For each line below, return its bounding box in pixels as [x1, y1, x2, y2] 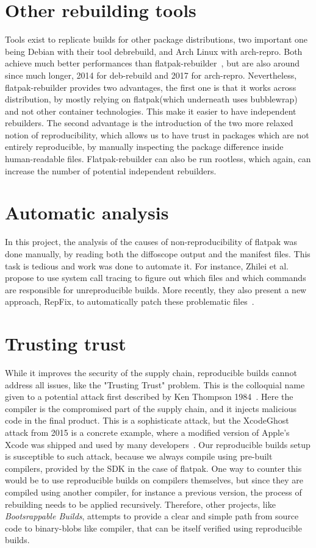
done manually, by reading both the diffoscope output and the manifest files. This [5, 247, 311, 260]
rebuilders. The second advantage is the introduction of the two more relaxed [5, 116, 293, 129]
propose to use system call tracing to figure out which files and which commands [5, 271, 306, 284]
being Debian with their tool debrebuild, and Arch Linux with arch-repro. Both [5, 44, 303, 57]
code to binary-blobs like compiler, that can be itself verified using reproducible [5, 521, 302, 534]
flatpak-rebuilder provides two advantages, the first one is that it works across [5, 80, 296, 93]
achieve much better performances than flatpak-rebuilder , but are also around [5, 57, 300, 69]
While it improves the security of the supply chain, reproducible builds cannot [5, 366, 297, 379]
